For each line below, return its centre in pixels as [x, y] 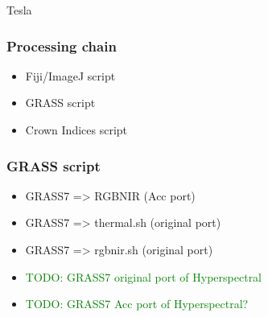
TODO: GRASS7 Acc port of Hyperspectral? [137, 304]
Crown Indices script [76, 130]
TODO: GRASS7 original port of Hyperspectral [144, 276]
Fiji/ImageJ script [70, 75]
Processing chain [62, 45]
